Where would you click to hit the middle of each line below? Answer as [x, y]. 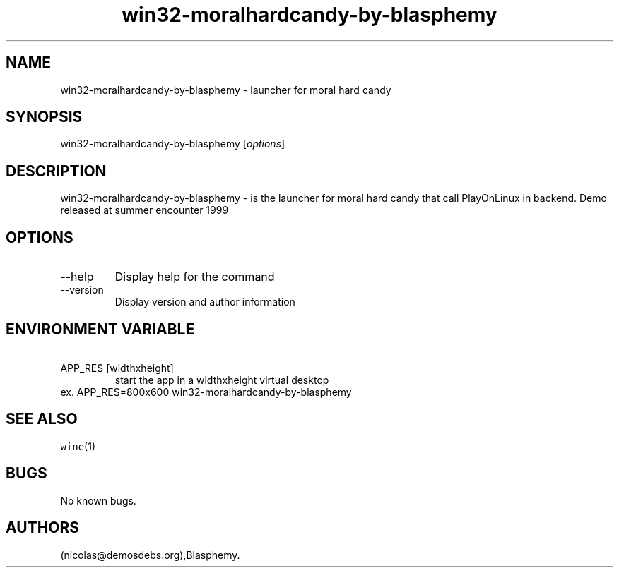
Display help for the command [195, 277]
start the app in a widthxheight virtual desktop [222, 380]
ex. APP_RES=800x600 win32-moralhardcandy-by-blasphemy [206, 392]
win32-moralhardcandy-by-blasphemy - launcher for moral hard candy [226, 90]
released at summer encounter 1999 [145, 210]
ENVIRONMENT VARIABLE [100, 329]
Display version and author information [205, 302]
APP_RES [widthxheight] [117, 368]
